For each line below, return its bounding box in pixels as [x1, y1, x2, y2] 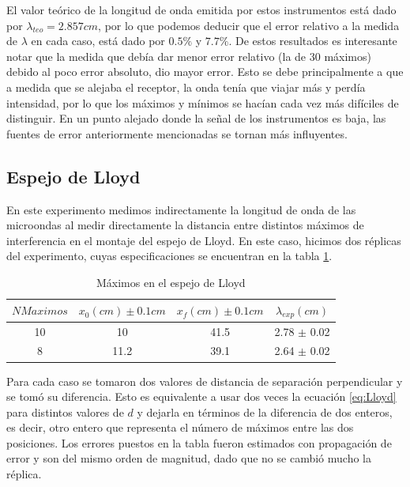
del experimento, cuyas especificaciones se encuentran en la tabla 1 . [6, 247, 333, 264]
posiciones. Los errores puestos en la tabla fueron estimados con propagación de [6, 434, 392, 451]
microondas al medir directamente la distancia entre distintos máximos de [6, 217, 364, 233]
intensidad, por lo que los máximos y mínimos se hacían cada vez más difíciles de [6, 94, 399, 111]
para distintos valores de [6, 403, 124, 420]
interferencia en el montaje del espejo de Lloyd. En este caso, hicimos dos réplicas [6, 232, 401, 248]
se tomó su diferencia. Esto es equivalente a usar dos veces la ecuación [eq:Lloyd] [6, 388, 397, 405]
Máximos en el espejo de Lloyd [96, 274, 246, 290]
